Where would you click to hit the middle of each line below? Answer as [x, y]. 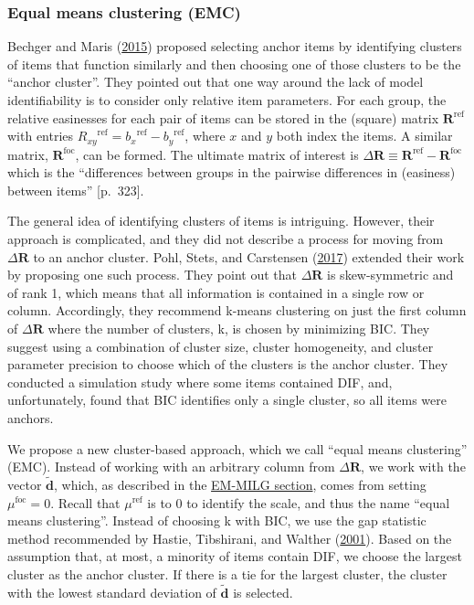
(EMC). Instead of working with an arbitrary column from [171, 467]
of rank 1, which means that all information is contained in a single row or [216, 292]
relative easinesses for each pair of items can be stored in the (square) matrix [223, 117]
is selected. [263, 592]
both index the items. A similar [364, 136]
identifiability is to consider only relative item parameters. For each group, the [227, 100]
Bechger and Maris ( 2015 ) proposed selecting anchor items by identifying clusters [235, 46]
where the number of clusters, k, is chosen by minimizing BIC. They [239, 328]
